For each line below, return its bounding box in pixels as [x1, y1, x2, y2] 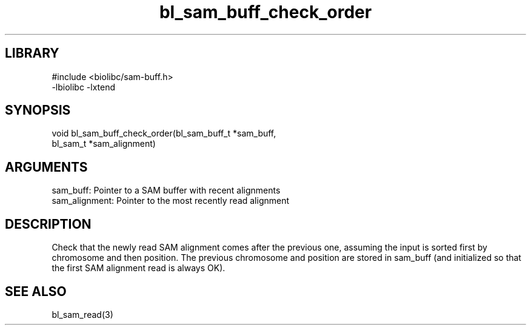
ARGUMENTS [5, 159, 88, 175]
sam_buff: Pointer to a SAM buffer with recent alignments [52, 185, 281, 196]
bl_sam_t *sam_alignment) [52, 138, 156, 149]
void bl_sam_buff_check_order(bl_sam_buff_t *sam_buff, [52, 128, 276, 139]
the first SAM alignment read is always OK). [52, 263, 225, 274]
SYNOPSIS [5, 103, 71, 118]
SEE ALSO [5, 283, 67, 299]
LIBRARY [5, 45, 59, 61]
